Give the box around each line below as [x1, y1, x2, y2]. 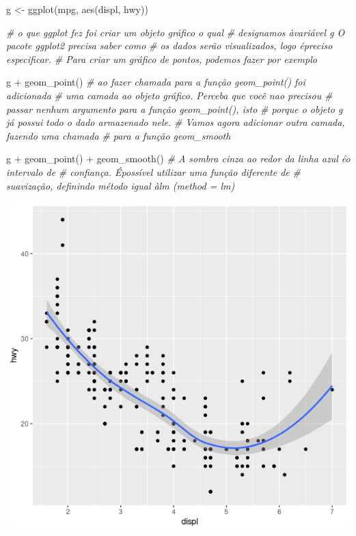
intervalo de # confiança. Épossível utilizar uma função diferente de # [6, 164, 301, 179]
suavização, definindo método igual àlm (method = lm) [6, 178, 235, 192]
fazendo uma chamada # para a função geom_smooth [6, 128, 231, 142]
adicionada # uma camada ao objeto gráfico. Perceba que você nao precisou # [6, 88, 333, 102]
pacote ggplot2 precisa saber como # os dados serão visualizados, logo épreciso [6, 38, 333, 53]
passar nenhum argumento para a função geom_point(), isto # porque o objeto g [6, 101, 343, 116]
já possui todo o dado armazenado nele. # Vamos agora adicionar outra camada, [6, 115, 345, 129]
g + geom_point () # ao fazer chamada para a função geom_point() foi [6, 75, 305, 89]
